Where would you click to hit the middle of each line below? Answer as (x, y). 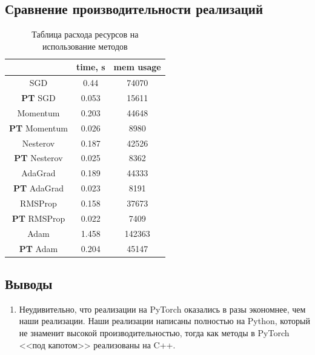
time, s (91, 67)
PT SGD (38, 98)
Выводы (29, 284)
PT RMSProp (38, 218)
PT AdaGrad (38, 188)
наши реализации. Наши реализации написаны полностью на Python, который (164, 321)
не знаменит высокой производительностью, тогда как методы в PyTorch (154, 333)
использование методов (85, 46)
